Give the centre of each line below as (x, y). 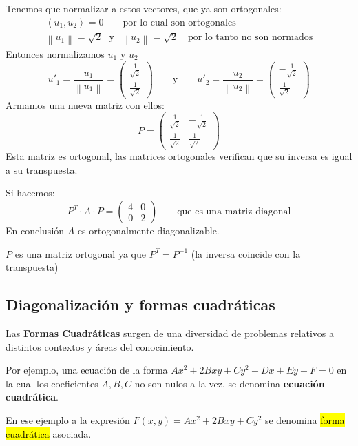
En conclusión (35, 231)
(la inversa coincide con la (246, 253)
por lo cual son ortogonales (179, 22)
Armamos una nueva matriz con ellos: (85, 105)
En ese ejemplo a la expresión (68, 420)
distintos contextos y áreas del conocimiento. (100, 346)
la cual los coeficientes (52, 383)
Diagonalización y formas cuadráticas (140, 304)
